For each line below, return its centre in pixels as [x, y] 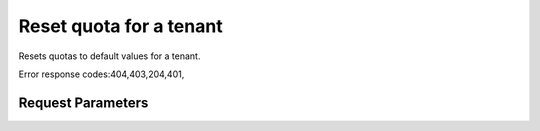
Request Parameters [83, 102]
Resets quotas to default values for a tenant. [109, 56]
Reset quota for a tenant [121, 26]
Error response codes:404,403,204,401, [101, 74]
